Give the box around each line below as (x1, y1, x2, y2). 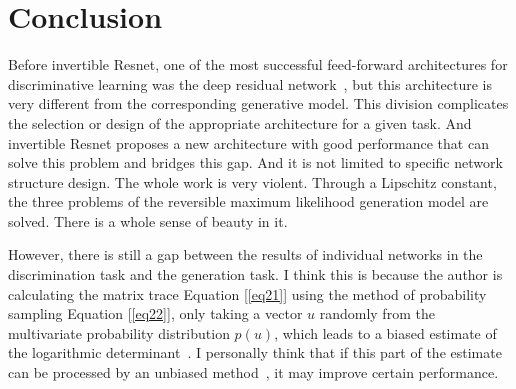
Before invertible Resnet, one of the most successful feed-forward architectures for (8, 54, 508, 75)
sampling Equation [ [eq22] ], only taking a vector (8, 303, 303, 324)
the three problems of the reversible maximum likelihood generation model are (8, 191, 489, 212)
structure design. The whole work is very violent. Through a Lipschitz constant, (8, 171, 497, 192)
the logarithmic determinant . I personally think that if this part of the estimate (8, 342, 502, 363)
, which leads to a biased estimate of (274, 322, 497, 343)
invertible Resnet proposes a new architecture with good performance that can (8, 132, 489, 153)
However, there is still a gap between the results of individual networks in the (8, 244, 483, 265)
